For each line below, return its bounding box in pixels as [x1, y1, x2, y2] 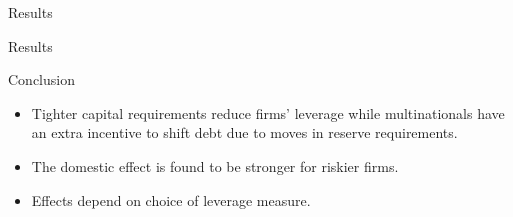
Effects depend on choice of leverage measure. [31, 189, 311, 210]
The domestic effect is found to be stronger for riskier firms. [31, 155, 399, 176]
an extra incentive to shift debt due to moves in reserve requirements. [31, 122, 458, 143]
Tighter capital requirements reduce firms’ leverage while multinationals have [31, 102, 505, 123]
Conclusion [8, 69, 75, 90]
